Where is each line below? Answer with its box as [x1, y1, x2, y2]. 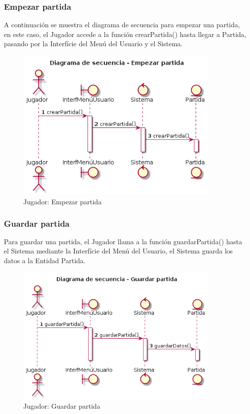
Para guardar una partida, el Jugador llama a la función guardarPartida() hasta [4, 236, 242, 246]
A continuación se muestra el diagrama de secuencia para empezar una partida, [4, 19, 240, 30]
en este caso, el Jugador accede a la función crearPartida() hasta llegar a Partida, [4, 29, 247, 39]
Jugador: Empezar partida [23, 196, 102, 206]
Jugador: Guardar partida [23, 401, 100, 411]
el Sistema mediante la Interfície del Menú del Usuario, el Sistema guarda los [4, 246, 233, 256]
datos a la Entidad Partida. [4, 255, 85, 265]
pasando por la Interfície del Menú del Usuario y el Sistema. [4, 38, 183, 49]
